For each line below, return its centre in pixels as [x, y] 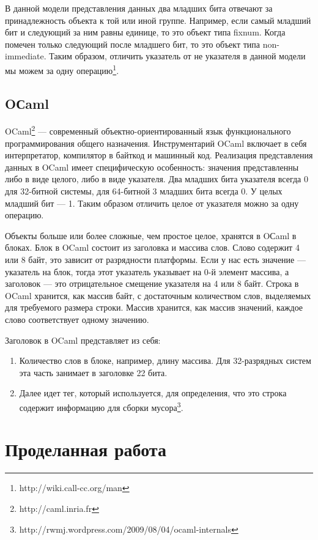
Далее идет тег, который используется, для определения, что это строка [153, 393]
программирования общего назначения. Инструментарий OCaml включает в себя [156, 143]
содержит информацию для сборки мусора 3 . [101, 406]
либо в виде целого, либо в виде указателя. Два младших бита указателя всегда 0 [157, 179]
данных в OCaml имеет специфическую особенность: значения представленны [152, 167]
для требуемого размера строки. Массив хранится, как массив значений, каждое [154, 307]
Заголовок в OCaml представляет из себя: [83, 340]
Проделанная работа [86, 449]
